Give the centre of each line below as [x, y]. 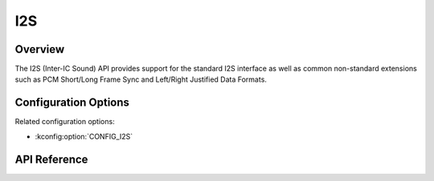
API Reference [51, 159]
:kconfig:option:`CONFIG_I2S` [84, 136]
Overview [40, 49]
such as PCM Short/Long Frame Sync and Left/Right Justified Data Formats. [141, 79]
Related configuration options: [65, 122]
